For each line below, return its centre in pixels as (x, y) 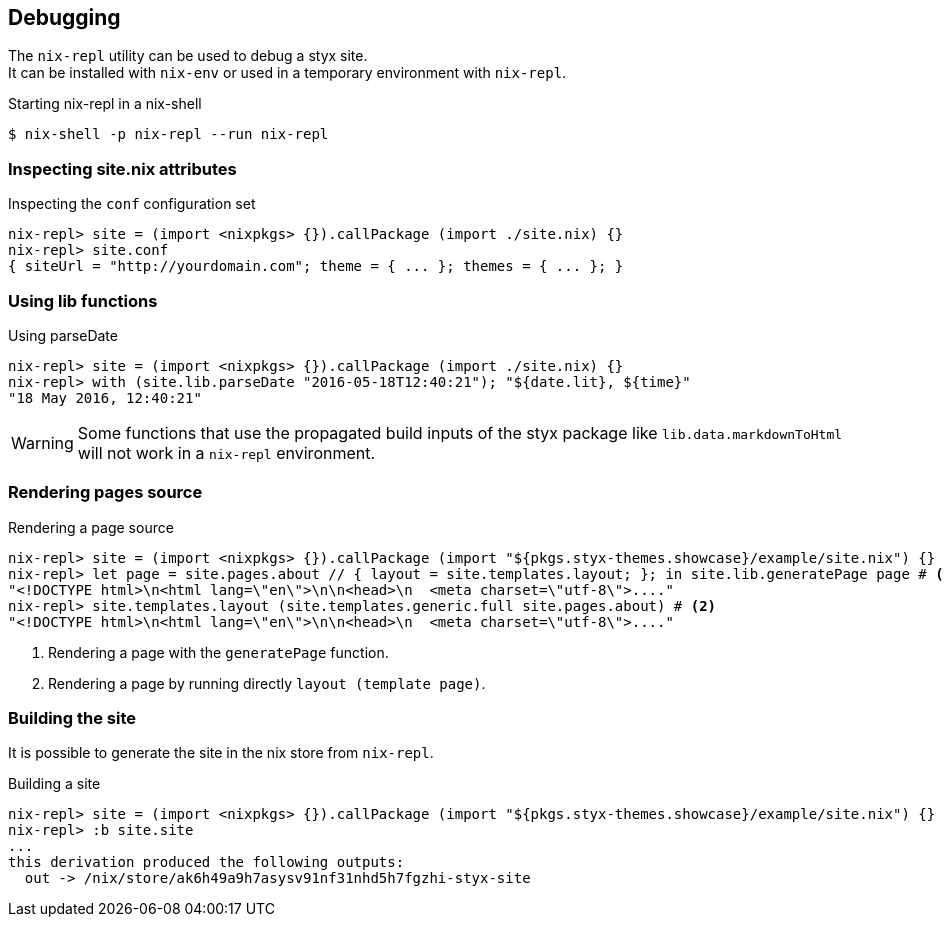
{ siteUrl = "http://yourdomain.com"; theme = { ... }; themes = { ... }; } (316, 266)
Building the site (72, 718)
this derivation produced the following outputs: (206, 862)
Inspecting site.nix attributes (122, 168)
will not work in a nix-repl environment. (226, 452)
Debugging (64, 17)
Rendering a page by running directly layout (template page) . (267, 683)
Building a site (54, 784)
